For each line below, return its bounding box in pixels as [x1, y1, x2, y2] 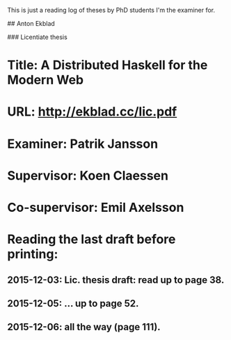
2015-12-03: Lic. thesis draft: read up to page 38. [7, 274, 225, 286]
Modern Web [7, 72, 84, 88]
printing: [7, 247, 58, 262]
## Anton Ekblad [7, 20, 56, 27]
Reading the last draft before [7, 231, 176, 247]
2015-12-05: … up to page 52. [7, 297, 139, 309]
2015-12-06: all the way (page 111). [7, 321, 161, 333]
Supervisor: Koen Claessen [7, 167, 169, 183]
